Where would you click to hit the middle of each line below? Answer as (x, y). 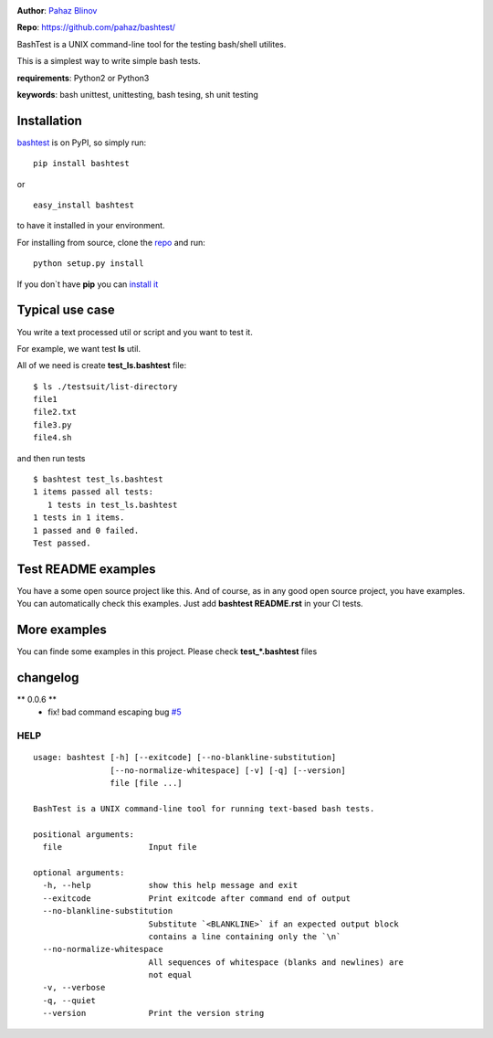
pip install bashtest (81, 164)
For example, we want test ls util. (79, 348)
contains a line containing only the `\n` (245, 936)
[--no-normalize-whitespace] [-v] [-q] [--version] (228, 770)
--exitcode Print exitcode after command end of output (197, 898)
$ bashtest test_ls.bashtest (98, 479)
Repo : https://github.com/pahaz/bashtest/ (96, 27)
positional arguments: (84, 834)
